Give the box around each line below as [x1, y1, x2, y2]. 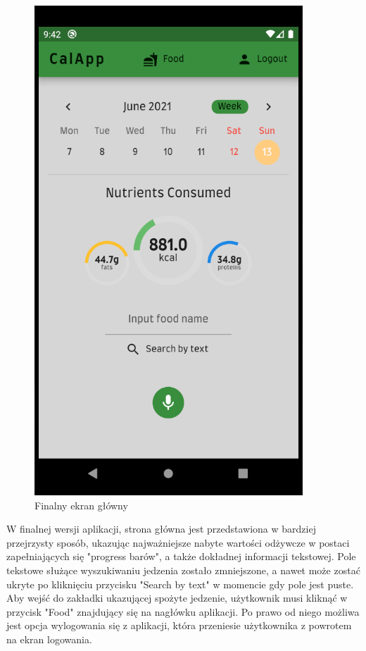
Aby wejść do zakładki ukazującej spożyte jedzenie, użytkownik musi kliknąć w [6, 590, 348, 605]
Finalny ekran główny [34, 497, 128, 512]
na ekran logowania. [6, 631, 92, 646]
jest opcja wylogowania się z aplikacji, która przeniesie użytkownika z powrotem [6, 618, 352, 633]
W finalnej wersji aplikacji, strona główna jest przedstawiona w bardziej [6, 521, 316, 536]
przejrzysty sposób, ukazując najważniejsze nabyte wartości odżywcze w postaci [6, 535, 350, 550]
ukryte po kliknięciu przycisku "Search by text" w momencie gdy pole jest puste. [6, 576, 354, 591]
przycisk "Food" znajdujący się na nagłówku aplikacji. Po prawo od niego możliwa [6, 604, 360, 619]
